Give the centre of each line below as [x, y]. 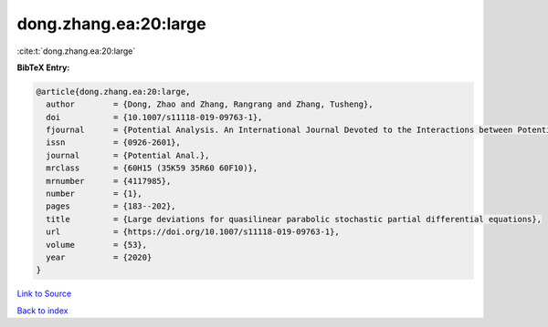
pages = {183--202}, [111, 206]
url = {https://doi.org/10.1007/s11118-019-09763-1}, [193, 232]
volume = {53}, [97, 245]
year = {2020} [99, 257]
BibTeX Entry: [43, 67]
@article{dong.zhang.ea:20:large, [113, 92]
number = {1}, [95, 194]
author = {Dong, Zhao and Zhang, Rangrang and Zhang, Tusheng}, [210, 104]
